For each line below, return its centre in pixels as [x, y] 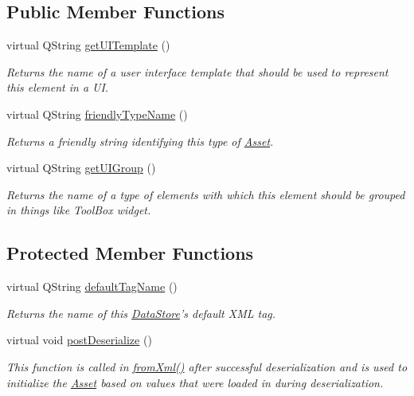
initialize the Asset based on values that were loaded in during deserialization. [195, 382]
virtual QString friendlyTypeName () [97, 114]
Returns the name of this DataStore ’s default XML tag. [141, 313]
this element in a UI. [58, 87]
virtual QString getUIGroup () [81, 168]
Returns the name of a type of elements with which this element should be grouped [206, 194]
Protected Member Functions [130, 253]
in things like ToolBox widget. [79, 210]
